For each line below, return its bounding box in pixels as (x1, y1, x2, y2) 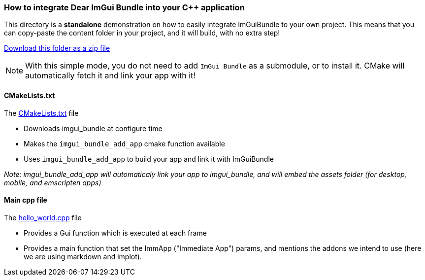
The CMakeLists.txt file (4, 108, 79, 117)
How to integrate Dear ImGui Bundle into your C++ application (4, 2, 245, 12)
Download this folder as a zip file (4, 44, 110, 53)
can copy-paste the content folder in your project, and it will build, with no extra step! (4, 29, 280, 37)
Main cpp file (4, 196, 47, 205)
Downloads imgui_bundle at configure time (24, 124, 163, 133)
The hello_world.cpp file (4, 213, 82, 222)
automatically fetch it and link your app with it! (25, 70, 196, 81)
